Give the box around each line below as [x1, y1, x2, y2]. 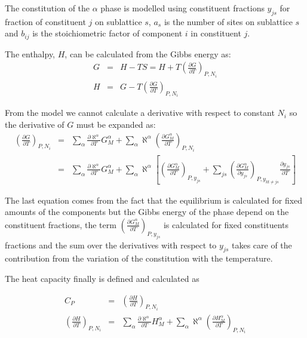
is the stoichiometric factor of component [32, 27, 183, 39]
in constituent [191, 27, 241, 39]
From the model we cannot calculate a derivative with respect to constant [5, 106, 275, 119]
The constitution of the [5, 2, 90, 14]
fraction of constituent [5, 15, 86, 27]
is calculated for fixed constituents [163, 218, 289, 231]
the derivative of [5, 118, 65, 130]
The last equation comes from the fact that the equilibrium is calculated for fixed [5, 193, 303, 206]
